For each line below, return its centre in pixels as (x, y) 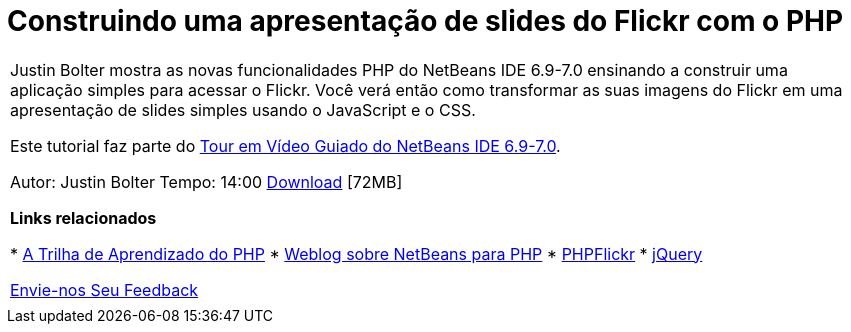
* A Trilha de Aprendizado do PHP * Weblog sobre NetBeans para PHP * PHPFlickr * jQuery (356, 253)
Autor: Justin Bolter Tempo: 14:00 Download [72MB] (206, 181)
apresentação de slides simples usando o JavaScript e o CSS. (243, 109)
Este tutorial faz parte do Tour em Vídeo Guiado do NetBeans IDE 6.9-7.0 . (285, 145)
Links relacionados (83, 217)
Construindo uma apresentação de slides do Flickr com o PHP (425, 21)
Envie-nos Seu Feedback (104, 289)
